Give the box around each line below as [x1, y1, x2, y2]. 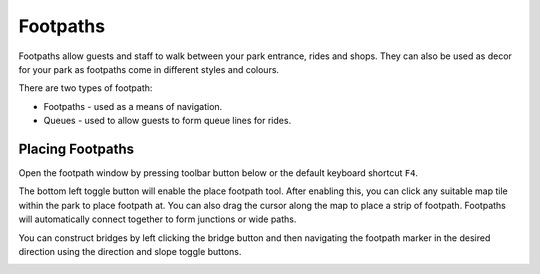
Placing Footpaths [18, 140, 135, 157]
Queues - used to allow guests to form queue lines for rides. [43, 115, 292, 127]
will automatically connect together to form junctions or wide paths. [18, 213, 297, 225]
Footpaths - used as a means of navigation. [43, 100, 223, 112]
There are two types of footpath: [18, 82, 153, 94]
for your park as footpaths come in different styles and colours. [18, 63, 280, 75]
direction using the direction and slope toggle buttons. [18, 245, 242, 257]
